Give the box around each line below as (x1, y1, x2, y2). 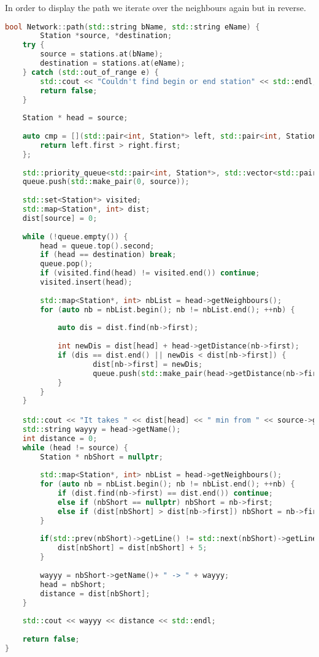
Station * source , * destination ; (40, 31, 172, 40)
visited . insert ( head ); (40, 278, 133, 287)
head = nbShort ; (40, 580, 106, 589)
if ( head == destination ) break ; (40, 250, 177, 259)
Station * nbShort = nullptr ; (40, 452, 163, 461)
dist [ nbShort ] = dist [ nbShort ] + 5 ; (57, 544, 207, 553)
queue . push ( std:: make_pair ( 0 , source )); (22, 177, 190, 186)
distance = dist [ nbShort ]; (40, 589, 150, 598)
